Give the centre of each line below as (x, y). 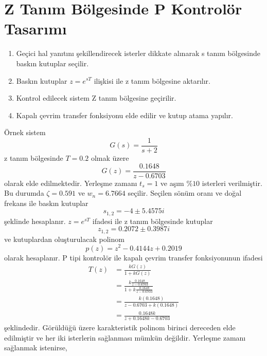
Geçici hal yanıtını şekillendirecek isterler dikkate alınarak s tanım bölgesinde (138, 53)
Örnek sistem (25, 132)
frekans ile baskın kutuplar (46, 203)
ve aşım (172, 183)
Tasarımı (35, 29)
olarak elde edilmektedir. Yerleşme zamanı (71, 183)
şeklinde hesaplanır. (35, 221)
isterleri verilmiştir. (232, 183)
